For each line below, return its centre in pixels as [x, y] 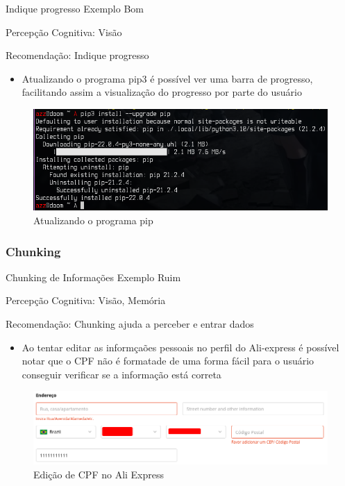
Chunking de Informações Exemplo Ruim [93, 277]
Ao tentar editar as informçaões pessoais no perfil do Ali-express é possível [180, 347]
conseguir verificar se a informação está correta [121, 374]
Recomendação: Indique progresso [77, 55]
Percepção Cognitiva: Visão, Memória [86, 300]
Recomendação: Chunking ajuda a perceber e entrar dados [130, 324]
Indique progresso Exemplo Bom [75, 8]
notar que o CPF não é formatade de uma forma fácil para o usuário [168, 361]
